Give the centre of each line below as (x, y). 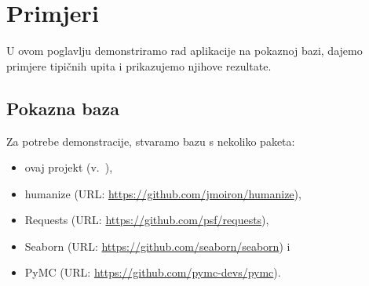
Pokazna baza (63, 108)
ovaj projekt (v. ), (69, 167)
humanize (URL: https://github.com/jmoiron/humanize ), (163, 193)
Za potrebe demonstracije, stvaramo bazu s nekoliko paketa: (151, 141)
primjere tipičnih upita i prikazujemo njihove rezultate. (139, 65)
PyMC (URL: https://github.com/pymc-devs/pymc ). (153, 272)
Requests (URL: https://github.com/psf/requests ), (147, 220)
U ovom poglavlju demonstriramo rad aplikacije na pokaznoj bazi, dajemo (184, 51)
